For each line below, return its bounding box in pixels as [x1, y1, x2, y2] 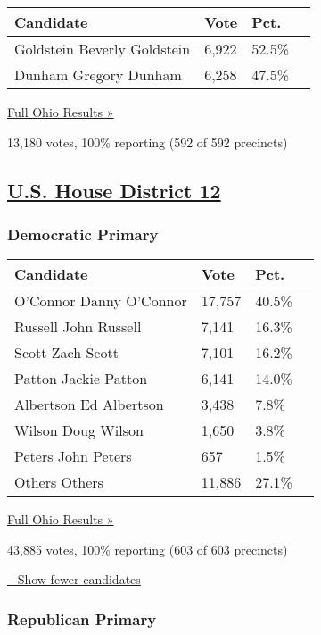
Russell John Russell [14, 316, 142, 338]
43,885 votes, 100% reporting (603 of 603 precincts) [7, 539, 288, 558]
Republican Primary [7, 607, 157, 630]
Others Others [14, 472, 103, 493]
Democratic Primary [7, 222, 159, 245]
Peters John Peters [14, 446, 132, 467]
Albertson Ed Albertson [14, 394, 164, 415]
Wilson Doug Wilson [14, 420, 144, 441]
